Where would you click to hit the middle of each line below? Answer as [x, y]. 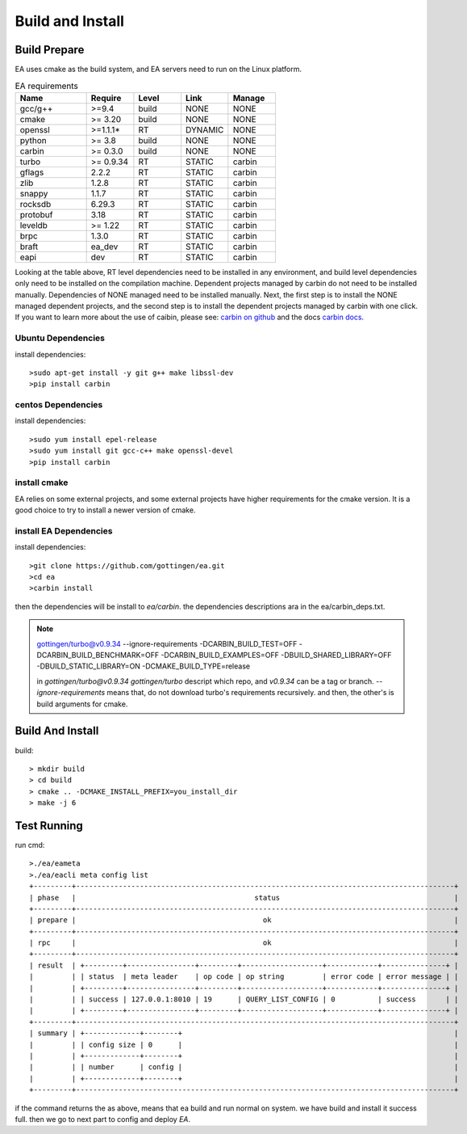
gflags [32, 172]
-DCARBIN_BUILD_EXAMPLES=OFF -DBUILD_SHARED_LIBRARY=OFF [276, 656]
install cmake [42, 483]
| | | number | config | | [244, 1067]
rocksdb [35, 204]
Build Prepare [50, 50]
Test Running [49, 826]
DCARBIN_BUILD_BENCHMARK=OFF [98, 656]
